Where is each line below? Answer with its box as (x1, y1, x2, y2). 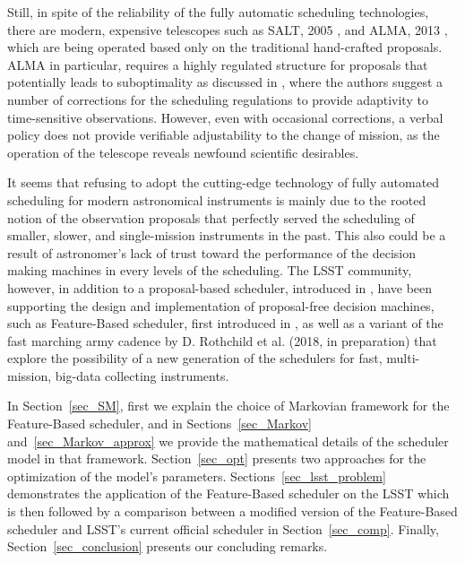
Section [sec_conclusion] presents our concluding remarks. (7, 537, 328, 556)
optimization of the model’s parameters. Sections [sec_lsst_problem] (7, 466, 386, 485)
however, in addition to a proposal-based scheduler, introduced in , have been (7, 278, 433, 297)
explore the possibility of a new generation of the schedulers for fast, (7, 349, 383, 367)
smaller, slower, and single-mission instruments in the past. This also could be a (7, 226, 446, 245)
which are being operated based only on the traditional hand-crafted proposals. (7, 38, 443, 56)
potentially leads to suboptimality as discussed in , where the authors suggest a (7, 73, 443, 91)
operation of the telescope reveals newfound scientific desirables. (7, 143, 359, 161)
